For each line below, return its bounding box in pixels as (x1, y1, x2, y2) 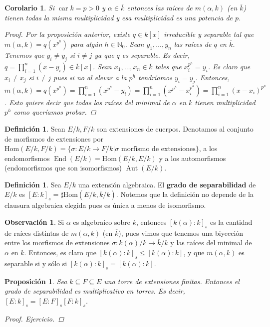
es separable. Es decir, (122, 49, 190, 60)
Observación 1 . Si (4, 217, 64, 227)
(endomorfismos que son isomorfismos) (4, 163, 122, 173)
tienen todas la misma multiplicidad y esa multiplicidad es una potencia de (4, 12, 233, 22)
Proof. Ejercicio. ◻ (4, 313, 64, 324)
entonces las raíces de (127, 2, 193, 12)
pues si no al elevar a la (53, 72, 127, 82)
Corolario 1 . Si (4, 2, 54, 12)
